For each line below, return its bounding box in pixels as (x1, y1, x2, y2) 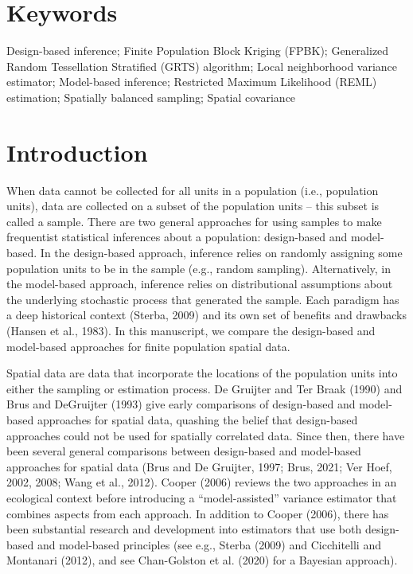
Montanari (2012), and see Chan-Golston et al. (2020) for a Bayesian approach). (6, 552, 398, 568)
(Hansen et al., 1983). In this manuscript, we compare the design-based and (6, 322, 376, 338)
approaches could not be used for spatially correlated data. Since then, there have (6, 427, 405, 443)
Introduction (6, 135, 148, 168)
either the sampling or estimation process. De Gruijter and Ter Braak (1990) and (6, 380, 403, 396)
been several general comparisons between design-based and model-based (6, 443, 361, 459)
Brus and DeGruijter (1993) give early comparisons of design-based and (6, 396, 356, 412)
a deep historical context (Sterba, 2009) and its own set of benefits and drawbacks (6, 307, 407, 323)
